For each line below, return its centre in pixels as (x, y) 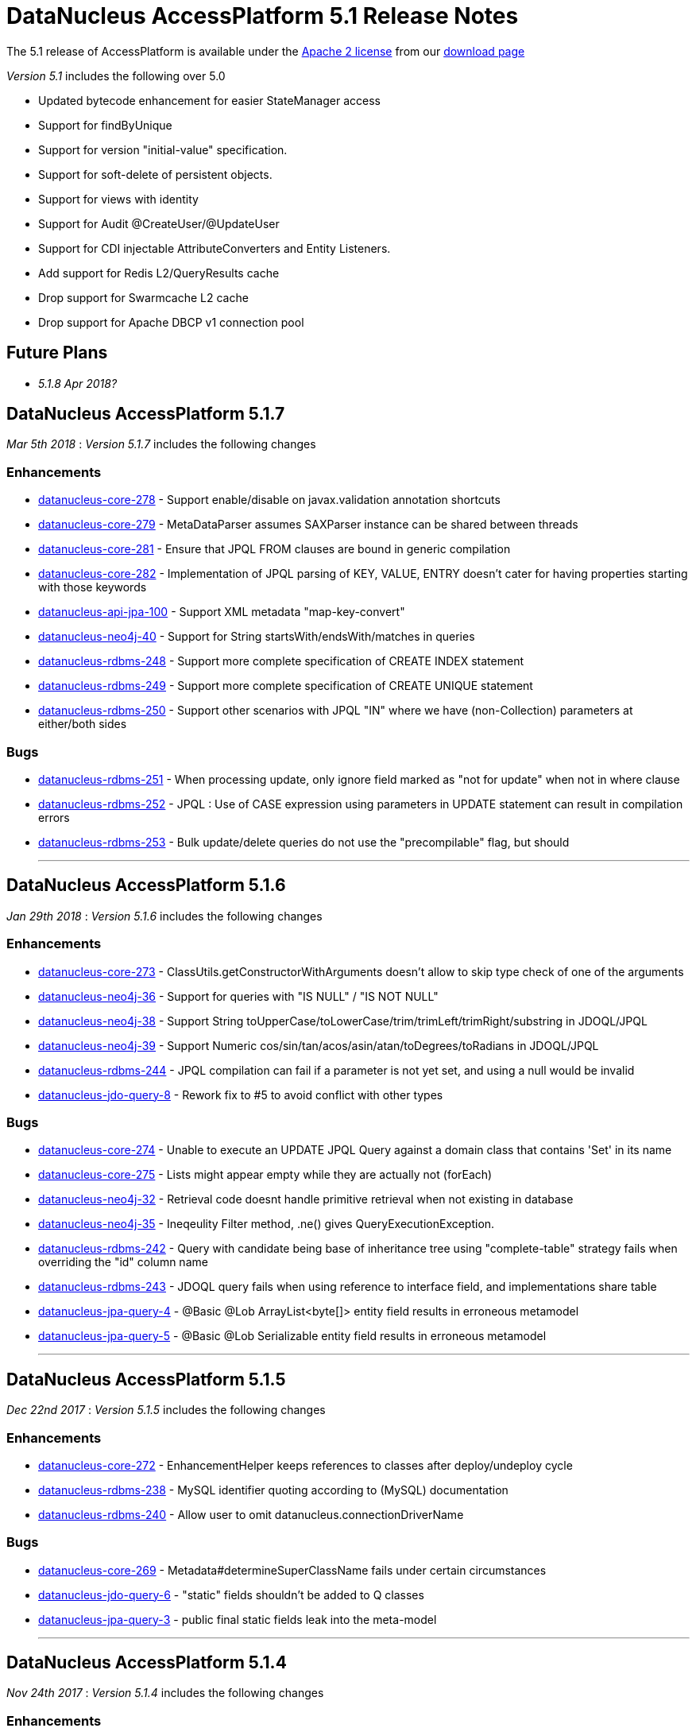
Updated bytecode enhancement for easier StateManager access (209, 100)
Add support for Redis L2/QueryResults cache (159, 273)
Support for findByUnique (105, 125)
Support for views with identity (118, 199)
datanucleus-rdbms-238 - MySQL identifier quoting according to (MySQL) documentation (273, 1490)
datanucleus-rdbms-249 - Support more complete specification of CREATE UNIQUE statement (286, 686)
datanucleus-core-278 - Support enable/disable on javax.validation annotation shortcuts (269, 500)
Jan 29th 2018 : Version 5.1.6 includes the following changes (164, 916)
